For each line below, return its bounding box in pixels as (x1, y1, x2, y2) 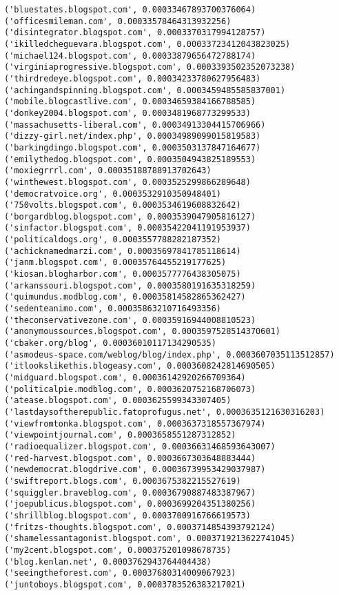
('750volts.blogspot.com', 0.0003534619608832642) (4, 200, 241, 211)
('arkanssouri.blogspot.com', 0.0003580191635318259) (4, 280, 256, 291)
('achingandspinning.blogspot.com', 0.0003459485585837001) (4, 85, 286, 95)
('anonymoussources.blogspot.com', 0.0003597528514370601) (4, 326, 280, 337)
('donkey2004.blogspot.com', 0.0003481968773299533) (4, 108, 251, 118)
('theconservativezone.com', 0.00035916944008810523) (4, 315, 256, 325)
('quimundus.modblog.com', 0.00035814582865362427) (4, 292, 246, 302)
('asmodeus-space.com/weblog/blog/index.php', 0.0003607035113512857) (4, 349, 335, 360)
